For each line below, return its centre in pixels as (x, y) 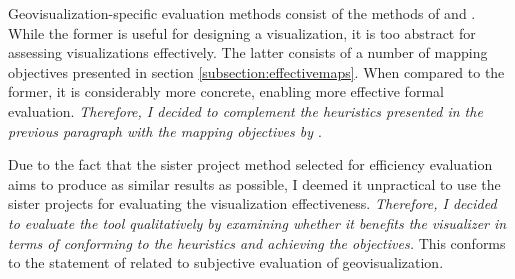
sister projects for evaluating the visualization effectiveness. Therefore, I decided (252, 203)
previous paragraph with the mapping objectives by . (165, 130)
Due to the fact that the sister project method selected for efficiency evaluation (250, 164)
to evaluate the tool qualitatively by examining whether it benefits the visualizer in (257, 222)
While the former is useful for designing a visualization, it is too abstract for (242, 32)
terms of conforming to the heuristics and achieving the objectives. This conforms (257, 242)
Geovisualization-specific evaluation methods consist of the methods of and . (242, 13)
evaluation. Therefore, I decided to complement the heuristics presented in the (245, 110)
